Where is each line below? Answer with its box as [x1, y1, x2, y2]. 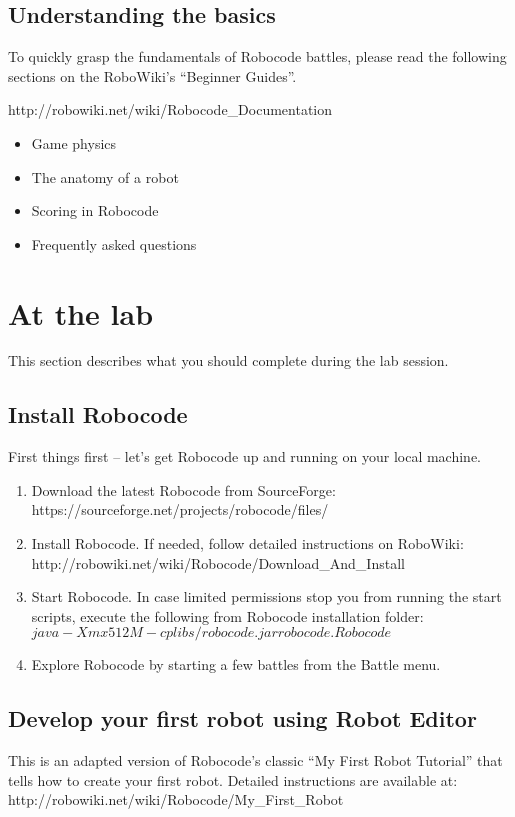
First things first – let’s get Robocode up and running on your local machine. [8, 446, 482, 467]
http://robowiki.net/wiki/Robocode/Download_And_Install [31, 552, 405, 573]
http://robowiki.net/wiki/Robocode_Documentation [8, 99, 333, 120]
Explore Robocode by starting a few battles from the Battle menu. [31, 654, 441, 675]
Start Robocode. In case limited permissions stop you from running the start [31, 586, 502, 607]
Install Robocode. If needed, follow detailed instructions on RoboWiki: [31, 533, 464, 554]
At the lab [8, 292, 154, 333]
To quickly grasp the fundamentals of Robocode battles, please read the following [8, 46, 507, 67]
